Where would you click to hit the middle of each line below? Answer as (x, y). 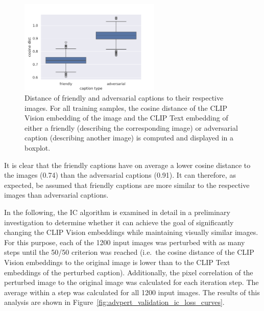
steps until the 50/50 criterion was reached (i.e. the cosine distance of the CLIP (129, 252)
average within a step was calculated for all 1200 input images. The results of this (132, 292)
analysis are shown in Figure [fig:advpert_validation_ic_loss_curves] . (114, 302)
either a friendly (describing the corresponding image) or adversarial (131, 127)
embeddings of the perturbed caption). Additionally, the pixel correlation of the (129, 272)
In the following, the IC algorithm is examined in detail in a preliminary (117, 212)
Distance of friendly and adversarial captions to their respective (124, 98)
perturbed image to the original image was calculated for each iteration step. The (131, 282)
